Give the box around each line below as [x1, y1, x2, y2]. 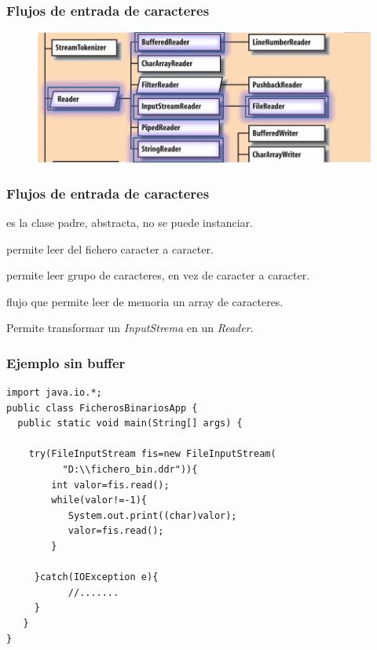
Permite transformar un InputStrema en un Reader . [6, 320, 254, 336]
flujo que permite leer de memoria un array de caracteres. [6, 293, 284, 309]
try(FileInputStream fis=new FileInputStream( [28, 448, 276, 460]
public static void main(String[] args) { [17, 418, 243, 429]
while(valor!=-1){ [51, 495, 147, 506]
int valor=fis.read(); [51, 479, 170, 491]
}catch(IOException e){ [34, 571, 159, 583]
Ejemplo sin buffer [6, 352, 126, 372]
